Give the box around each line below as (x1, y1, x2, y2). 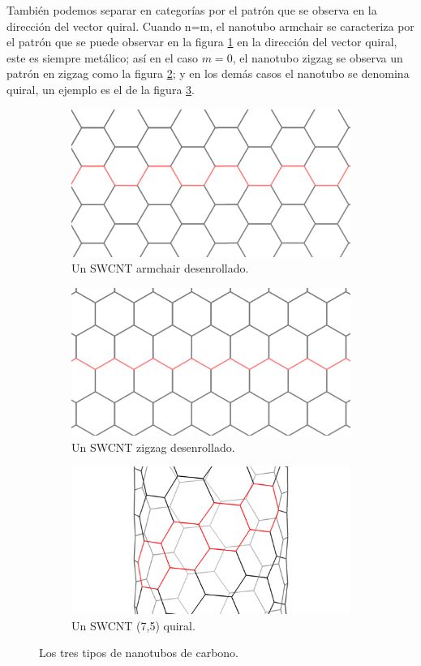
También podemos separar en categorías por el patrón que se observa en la (6, 2, 377, 18)
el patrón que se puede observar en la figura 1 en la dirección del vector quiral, (6, 33, 397, 50)
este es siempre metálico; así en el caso (6, 49, 198, 66)
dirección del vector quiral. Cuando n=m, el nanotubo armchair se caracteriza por (6, 17, 415, 34)
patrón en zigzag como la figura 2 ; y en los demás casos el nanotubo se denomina (6, 65, 410, 82)
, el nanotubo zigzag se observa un (232, 49, 403, 66)
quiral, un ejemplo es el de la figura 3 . (6, 80, 195, 97)
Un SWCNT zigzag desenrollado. (71, 438, 235, 455)
